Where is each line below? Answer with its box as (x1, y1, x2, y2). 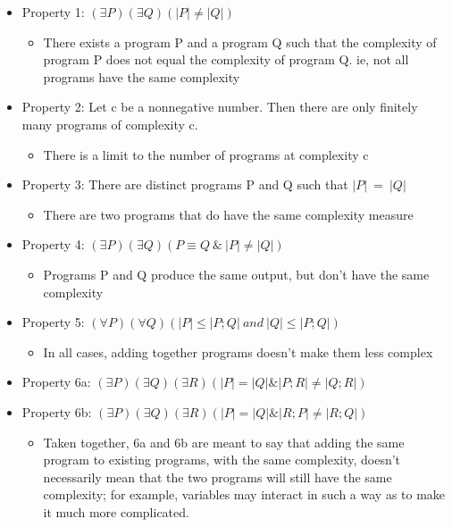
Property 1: (21, 3, 85, 21)
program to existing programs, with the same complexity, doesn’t (43, 450, 401, 469)
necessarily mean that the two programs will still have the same (43, 467, 392, 486)
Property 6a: (21, 372, 91, 391)
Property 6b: (21, 402, 92, 421)
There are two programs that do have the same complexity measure (43, 205, 414, 223)
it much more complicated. (43, 502, 189, 521)
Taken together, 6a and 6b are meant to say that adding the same (43, 432, 405, 451)
